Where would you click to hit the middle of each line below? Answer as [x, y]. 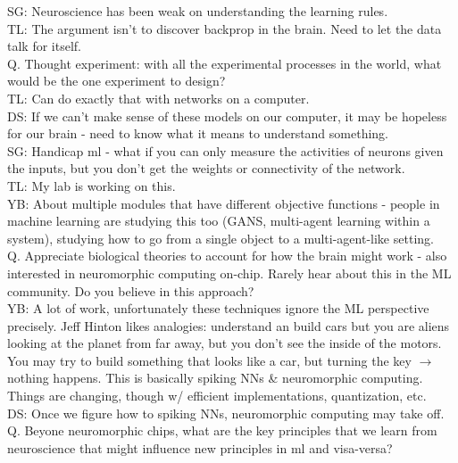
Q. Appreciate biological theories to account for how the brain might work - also [227, 256]
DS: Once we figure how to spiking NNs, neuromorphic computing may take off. [226, 413]
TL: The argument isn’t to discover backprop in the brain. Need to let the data [225, 28]
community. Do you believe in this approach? [131, 290]
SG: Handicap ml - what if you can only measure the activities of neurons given [225, 150]
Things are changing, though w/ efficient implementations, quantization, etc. [217, 396]
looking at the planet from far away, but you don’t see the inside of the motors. [225, 343]
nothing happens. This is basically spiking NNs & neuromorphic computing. [215, 378]
